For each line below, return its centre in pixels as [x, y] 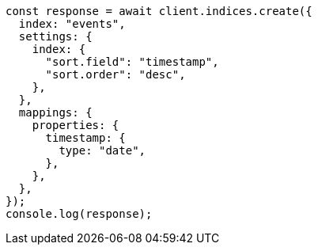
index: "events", [72, 24]
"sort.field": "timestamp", [132, 62]
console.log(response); [79, 214]
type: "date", [102, 150]
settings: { [55, 36]
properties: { [76, 125]
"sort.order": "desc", [115, 74]
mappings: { [55, 112]
